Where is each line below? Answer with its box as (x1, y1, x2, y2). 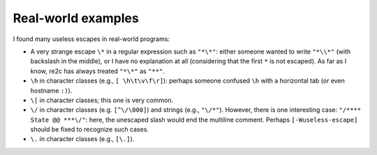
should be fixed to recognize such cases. (30, 125, 149, 133)
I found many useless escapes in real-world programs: (13, 35, 170, 43)
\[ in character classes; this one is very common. (30, 96, 174, 104)
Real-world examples (13, 10, 139, 26)
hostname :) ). (30, 86, 73, 95)
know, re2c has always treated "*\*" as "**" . (30, 67, 165, 75)
